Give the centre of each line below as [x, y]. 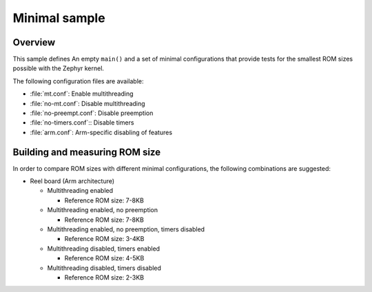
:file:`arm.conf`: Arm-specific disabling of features [101, 132]
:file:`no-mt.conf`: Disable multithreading [87, 103]
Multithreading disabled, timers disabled [104, 268]
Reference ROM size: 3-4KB [104, 239]
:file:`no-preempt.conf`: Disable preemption [92, 113]
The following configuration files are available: [78, 81]
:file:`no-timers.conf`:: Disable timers [82, 123]
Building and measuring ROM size [87, 152]
